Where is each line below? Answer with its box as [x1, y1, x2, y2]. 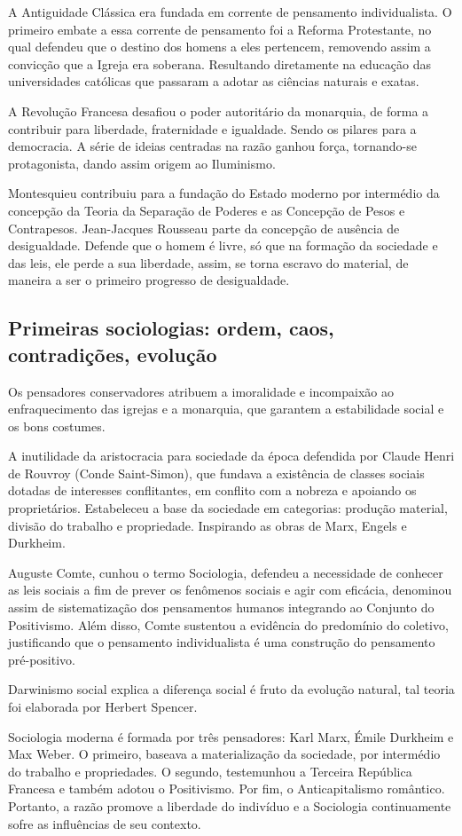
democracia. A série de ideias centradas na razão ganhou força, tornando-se [8, 137, 417, 155]
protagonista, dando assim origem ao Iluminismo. [8, 154, 276, 172]
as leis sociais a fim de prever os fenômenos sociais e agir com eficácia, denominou [8, 580, 452, 599]
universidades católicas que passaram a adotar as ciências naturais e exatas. [8, 72, 419, 91]
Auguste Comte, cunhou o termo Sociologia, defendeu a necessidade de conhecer [8, 563, 443, 581]
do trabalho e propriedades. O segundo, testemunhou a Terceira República [8, 761, 412, 780]
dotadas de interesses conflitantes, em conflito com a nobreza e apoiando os [8, 481, 417, 500]
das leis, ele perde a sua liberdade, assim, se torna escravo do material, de [8, 253, 409, 272]
